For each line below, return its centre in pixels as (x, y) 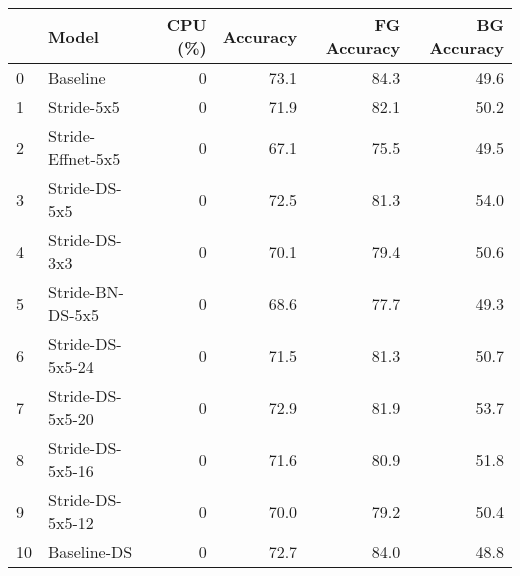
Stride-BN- (86, 291)
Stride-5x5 (84, 106)
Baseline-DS (90, 551)
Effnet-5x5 (84, 158)
